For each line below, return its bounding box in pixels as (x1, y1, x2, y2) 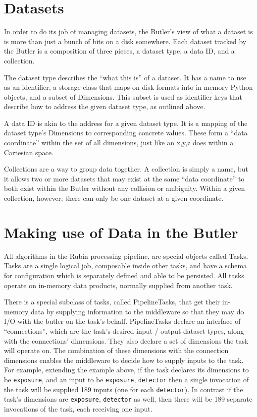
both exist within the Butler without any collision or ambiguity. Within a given (4, 183, 245, 193)
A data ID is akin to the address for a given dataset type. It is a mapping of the (4, 118, 248, 128)
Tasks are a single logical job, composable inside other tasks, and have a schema (4, 260, 247, 271)
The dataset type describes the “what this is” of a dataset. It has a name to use (4, 72, 247, 82)
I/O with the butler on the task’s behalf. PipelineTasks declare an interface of (4, 316, 241, 326)
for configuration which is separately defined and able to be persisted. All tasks (4, 270, 244, 280)
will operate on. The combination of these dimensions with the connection (4, 345, 229, 356)
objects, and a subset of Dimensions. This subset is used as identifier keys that (4, 91, 243, 102)
